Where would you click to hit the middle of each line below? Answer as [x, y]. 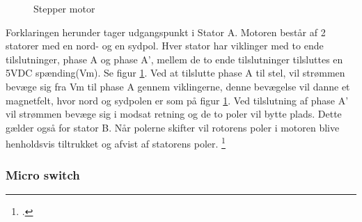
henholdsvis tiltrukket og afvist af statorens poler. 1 [116, 142]
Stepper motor [64, 8]
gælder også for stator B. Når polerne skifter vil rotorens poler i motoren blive [173, 127]
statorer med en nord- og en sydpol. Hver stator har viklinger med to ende [165, 46]
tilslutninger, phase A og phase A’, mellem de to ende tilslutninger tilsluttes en [174, 59]
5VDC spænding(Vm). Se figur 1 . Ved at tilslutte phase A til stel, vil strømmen [175, 73]
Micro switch [43, 174]
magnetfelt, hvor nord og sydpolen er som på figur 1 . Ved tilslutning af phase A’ [177, 100]
